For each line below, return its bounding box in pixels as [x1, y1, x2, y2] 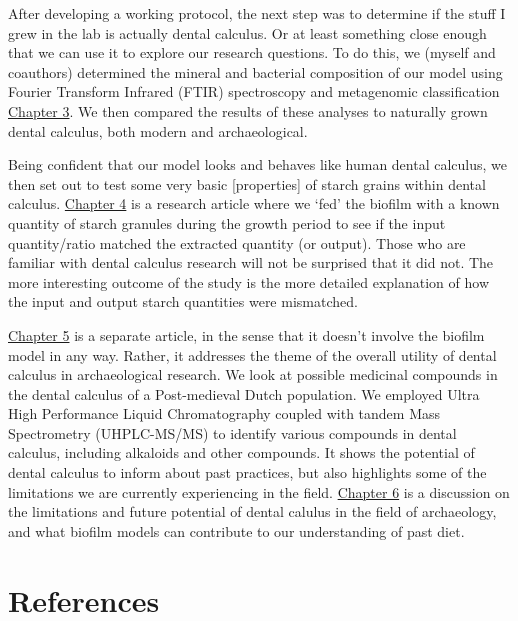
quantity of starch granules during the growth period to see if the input [8, 212, 446, 233]
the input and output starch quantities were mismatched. [8, 291, 358, 312]
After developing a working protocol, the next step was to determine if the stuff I [8, 3, 506, 23]
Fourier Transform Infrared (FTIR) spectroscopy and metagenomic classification [8, 81, 500, 102]
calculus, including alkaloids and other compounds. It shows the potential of [8, 442, 475, 463]
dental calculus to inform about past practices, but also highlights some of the [8, 462, 487, 483]
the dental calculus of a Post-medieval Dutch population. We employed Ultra [8, 383, 480, 404]
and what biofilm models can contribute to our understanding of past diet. [8, 520, 465, 541]
